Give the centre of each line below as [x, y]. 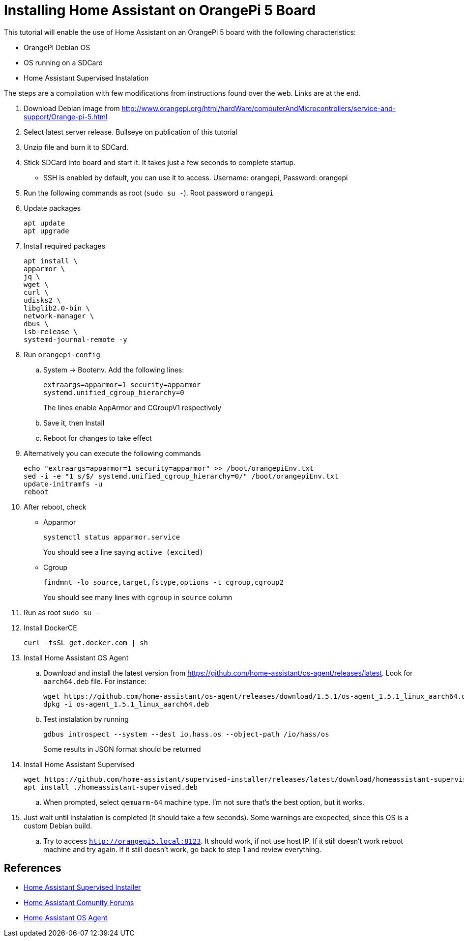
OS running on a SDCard [63, 62]
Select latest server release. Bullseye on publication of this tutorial [130, 132]
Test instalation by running [86, 719]
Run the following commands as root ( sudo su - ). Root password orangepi [149, 193]
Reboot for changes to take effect [98, 438]
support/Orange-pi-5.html [66, 116]
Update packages [52, 208]
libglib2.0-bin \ [57, 308]
